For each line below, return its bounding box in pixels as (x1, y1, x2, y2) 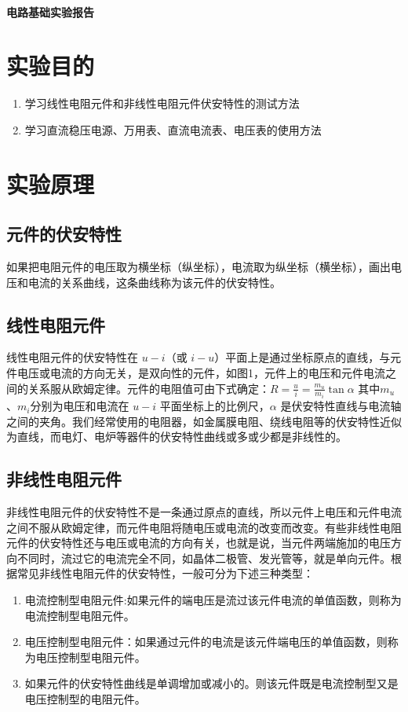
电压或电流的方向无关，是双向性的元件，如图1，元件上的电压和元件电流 (16, 365, 385, 381)
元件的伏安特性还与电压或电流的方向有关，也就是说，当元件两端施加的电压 (6, 534, 391, 551)
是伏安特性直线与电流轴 (280, 398, 402, 414)
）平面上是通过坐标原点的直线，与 (214, 349, 391, 365)
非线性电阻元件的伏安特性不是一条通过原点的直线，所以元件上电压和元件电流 (6, 504, 402, 520)
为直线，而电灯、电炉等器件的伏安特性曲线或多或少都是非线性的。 (6, 428, 347, 445)
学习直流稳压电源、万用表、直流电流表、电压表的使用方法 (24, 121, 322, 138)
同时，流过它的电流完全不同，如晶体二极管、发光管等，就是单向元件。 (27, 549, 391, 566)
